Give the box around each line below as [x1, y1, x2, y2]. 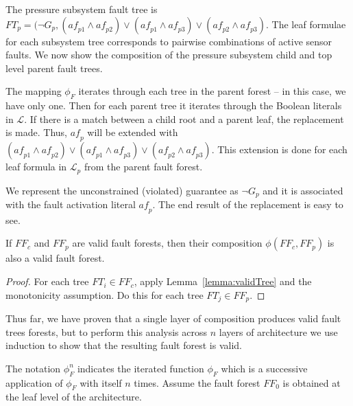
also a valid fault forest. [5, 251, 105, 265]
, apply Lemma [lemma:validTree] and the [134, 274, 312, 289]
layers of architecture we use [219, 324, 338, 339]
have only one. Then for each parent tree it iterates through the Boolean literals [5, 98, 342, 113]
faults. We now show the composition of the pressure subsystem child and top [5, 47, 332, 62]
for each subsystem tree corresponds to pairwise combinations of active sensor [5, 34, 332, 48]
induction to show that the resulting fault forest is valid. [5, 338, 242, 352]
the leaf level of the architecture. [5, 390, 142, 404]
